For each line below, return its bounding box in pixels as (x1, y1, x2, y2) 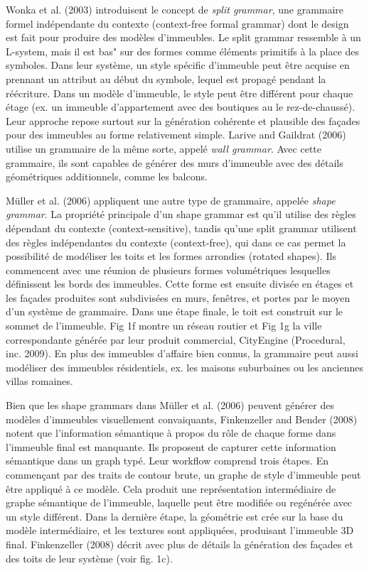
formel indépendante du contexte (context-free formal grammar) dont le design (6, 16, 349, 31)
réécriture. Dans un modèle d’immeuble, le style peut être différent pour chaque (6, 85, 353, 100)
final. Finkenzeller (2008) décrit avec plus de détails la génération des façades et (6, 536, 353, 551)
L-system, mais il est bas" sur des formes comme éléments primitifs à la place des (6, 43, 360, 58)
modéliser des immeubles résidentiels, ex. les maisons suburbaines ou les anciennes (6, 359, 364, 374)
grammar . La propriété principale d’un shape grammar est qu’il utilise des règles (6, 207, 356, 222)
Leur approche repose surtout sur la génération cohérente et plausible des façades (6, 113, 360, 128)
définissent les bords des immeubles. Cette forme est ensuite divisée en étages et (6, 276, 354, 291)
